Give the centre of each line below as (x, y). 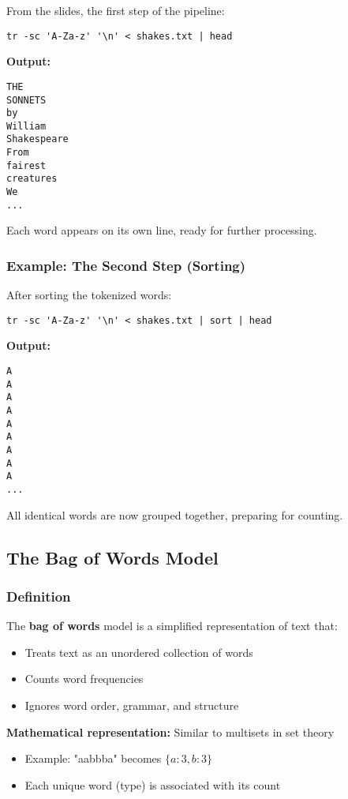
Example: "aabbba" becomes (93, 758)
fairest (26, 165)
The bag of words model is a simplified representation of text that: (172, 626)
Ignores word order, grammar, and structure (132, 705)
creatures (32, 179)
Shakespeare (37, 139)
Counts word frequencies (84, 679)
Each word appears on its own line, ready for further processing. (162, 230)
